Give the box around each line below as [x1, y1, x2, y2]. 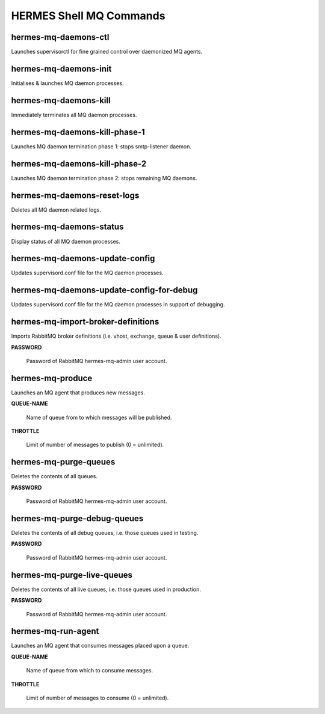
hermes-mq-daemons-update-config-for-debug [11, 285, 198, 295]
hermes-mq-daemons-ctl [11, 32, 110, 42]
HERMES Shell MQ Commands [11, 9, 166, 22]
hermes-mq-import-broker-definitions [11, 317, 159, 327]
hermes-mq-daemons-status [11, 222, 124, 232]
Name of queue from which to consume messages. [26, 667, 153, 674]
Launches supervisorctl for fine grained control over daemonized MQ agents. [11, 48, 203, 55]
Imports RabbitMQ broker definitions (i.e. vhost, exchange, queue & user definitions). [11, 332, 222, 340]
